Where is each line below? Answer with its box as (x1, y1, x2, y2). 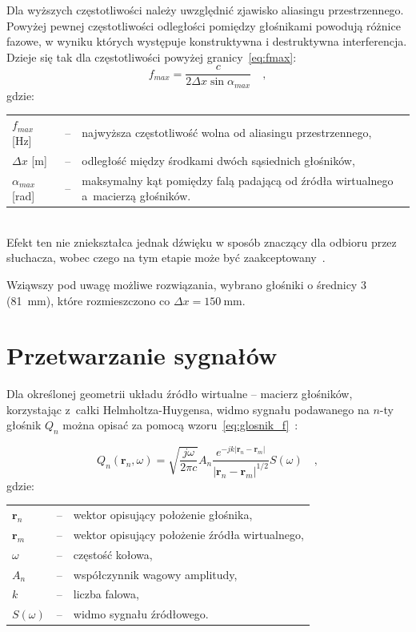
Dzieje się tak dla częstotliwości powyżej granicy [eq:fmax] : (6, 48, 297, 65)
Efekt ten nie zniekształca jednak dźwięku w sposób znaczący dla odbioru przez (6, 233, 397, 250)
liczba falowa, (73, 586, 139, 602)
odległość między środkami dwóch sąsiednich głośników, (82, 151, 355, 168)
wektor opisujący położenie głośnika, (73, 506, 253, 523)
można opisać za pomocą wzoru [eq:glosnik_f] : (62, 417, 298, 433)
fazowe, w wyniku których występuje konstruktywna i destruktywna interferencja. (6, 33, 407, 50)
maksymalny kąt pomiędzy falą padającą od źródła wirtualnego (82, 171, 394, 188)
